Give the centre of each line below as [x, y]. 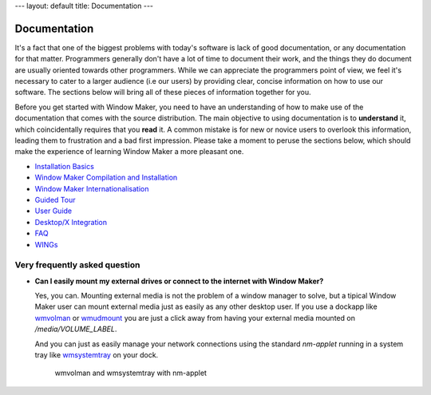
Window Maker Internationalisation [92, 188]
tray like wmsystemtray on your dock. [97, 355]
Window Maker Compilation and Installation [106, 178]
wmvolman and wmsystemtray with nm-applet [131, 373]
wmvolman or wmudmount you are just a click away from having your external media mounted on [195, 318]
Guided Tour [55, 199]
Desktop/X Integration [71, 222]
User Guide [53, 211]
